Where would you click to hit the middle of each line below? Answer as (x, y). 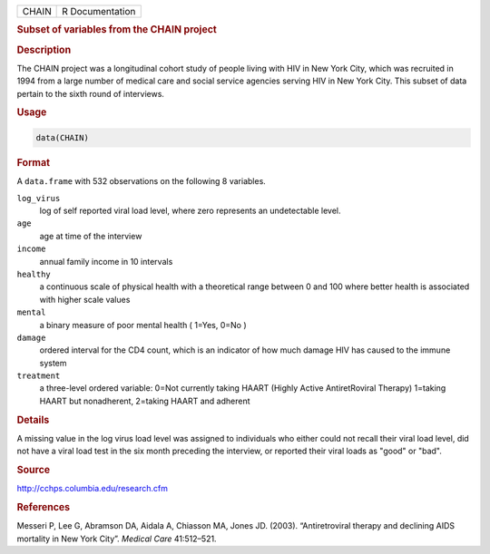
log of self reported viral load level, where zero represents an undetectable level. (190, 210)
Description (44, 50)
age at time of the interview (91, 236)
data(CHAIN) (63, 137)
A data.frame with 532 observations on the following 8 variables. (142, 181)
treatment (39, 376)
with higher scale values (85, 299)
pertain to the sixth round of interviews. (91, 93)
